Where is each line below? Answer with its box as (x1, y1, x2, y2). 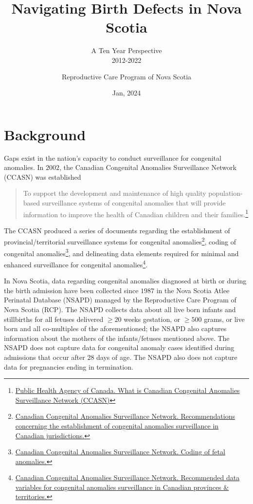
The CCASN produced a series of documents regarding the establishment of (4, 225, 230, 235)
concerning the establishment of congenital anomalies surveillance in (15, 420, 219, 430)
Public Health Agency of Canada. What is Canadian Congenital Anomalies (15, 385, 240, 395)
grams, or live (204, 314, 245, 324)
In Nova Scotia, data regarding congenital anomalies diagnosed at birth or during (4, 276, 247, 286)
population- (208, 188, 243, 198)
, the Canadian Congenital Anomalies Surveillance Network (59, 162, 236, 172)
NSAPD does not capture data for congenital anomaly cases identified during (4, 342, 235, 353)
